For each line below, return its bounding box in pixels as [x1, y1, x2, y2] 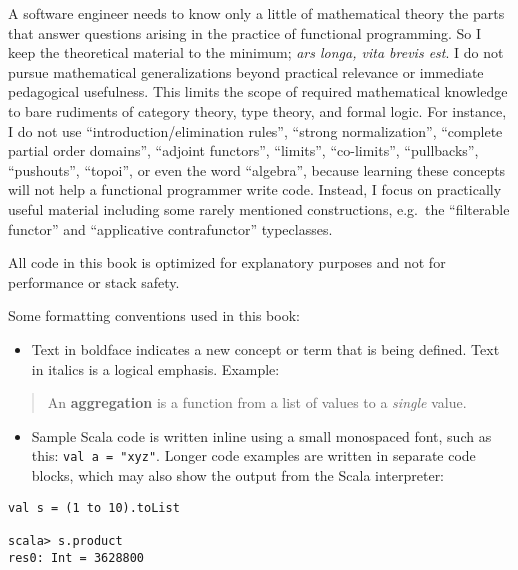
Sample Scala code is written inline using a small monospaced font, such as [31, 425, 492, 446]
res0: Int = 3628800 [8, 550, 145, 565]
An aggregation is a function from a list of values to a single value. [47, 392, 467, 413]
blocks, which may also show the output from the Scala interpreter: [31, 464, 445, 485]
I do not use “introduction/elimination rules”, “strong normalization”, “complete [8, 120, 503, 141]
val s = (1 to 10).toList [8, 500, 180, 515]
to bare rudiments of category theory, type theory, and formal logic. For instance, [8, 100, 507, 121]
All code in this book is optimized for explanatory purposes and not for [8, 252, 446, 273]
